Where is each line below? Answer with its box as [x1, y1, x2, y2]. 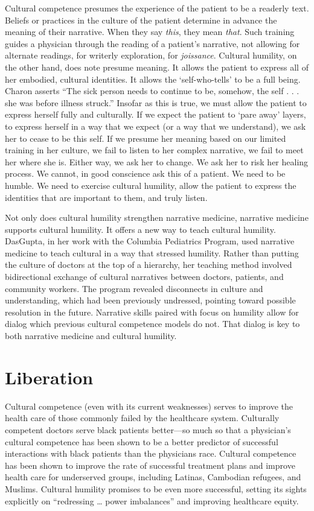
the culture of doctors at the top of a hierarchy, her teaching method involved [5, 258, 292, 271]
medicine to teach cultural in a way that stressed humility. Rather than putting [5, 246, 299, 259]
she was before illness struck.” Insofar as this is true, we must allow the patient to [5, 96, 307, 109]
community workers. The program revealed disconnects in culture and [5, 282, 263, 294]
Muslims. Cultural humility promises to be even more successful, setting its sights [5, 482, 307, 495]
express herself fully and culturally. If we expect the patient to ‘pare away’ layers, [5, 108, 306, 121]
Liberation [5, 364, 94, 389]
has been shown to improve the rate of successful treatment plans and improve [5, 459, 295, 471]
